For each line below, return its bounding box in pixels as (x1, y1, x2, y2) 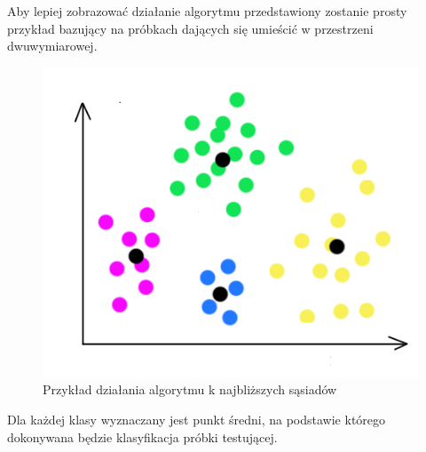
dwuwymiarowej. (7, 36, 98, 55)
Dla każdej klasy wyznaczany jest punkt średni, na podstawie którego (7, 409, 386, 428)
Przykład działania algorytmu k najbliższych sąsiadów (43, 380, 337, 399)
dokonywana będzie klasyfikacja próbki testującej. (7, 427, 278, 446)
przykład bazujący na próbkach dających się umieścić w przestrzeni (7, 19, 374, 37)
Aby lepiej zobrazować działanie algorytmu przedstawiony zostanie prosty (7, 2, 407, 20)
